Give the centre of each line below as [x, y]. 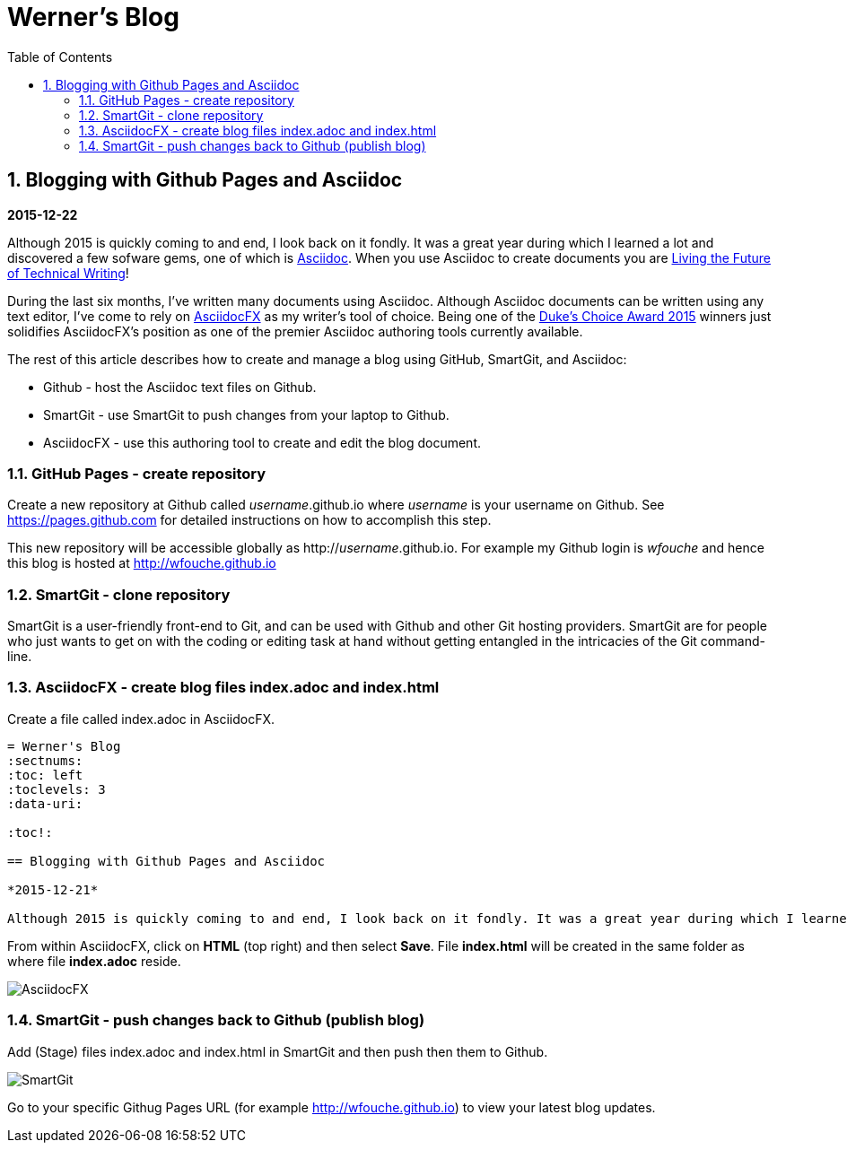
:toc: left [45, 775]
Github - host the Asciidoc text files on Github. [180, 387]
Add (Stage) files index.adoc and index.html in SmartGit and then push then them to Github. [278, 1051]
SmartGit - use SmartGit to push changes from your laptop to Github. [246, 414]
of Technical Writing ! [68, 273]
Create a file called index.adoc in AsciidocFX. [141, 719]
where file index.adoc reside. [94, 961]
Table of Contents [60, 57]
